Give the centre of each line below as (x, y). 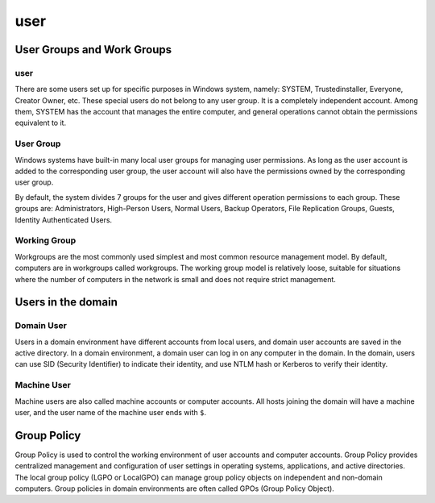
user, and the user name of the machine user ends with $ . (111, 412)
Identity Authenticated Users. (64, 220)
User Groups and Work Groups (93, 50)
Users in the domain (66, 302)
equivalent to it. (41, 123)
